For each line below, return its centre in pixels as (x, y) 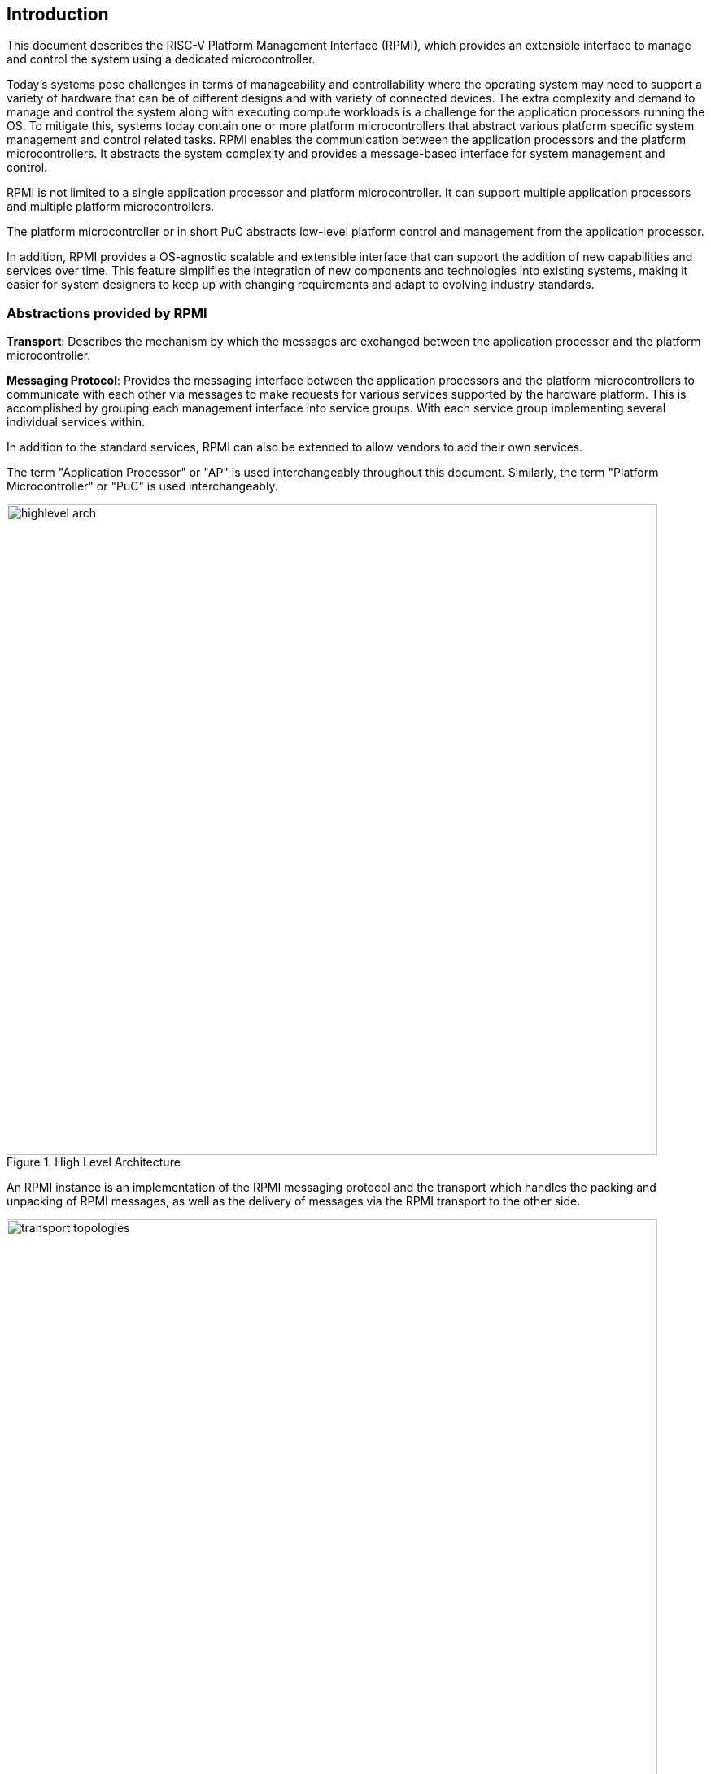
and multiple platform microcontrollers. (111, 207)
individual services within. (76, 422)
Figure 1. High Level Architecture (94, 1162)
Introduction (58, 14)
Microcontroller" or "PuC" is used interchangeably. (142, 486)
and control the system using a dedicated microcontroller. (161, 59)
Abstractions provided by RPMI (107, 313)
